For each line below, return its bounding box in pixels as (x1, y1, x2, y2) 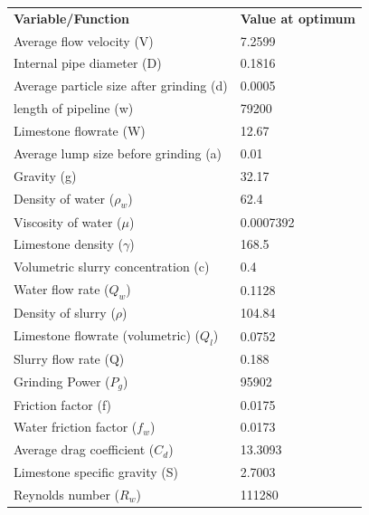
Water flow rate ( (14, 280, 109, 299)
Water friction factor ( (14, 417, 137, 436)
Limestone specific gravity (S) (14, 463, 178, 482)
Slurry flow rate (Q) (14, 349, 125, 368)
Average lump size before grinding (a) (14, 143, 222, 162)
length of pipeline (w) (14, 99, 134, 118)
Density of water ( (14, 188, 115, 207)
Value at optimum (240, 8, 355, 27)
